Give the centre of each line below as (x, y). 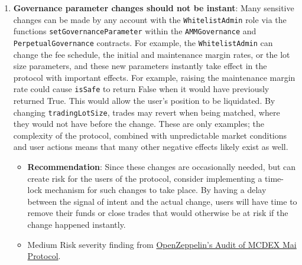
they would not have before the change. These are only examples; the (139, 124)
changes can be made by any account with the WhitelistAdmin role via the (150, 19)
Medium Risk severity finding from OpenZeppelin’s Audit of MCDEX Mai (162, 244)
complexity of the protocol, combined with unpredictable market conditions (150, 135)
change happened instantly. (77, 224)
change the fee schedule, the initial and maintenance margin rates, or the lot (152, 54)
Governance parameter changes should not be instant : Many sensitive (154, 8)
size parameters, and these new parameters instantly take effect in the (140, 66)
